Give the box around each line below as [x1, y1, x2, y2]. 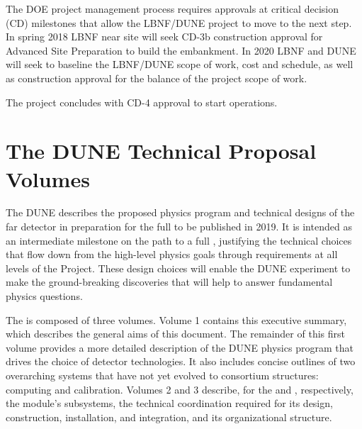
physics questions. [6, 289, 83, 303]
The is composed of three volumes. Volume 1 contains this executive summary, [6, 312, 347, 327]
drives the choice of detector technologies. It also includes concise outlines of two [6, 354, 356, 369]
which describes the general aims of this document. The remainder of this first [6, 326, 345, 341]
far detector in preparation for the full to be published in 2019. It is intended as [6, 219, 352, 234]
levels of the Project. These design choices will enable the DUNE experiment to [6, 260, 351, 275]
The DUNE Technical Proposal [6, 136, 317, 165]
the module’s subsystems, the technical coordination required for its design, [6, 396, 333, 411]
